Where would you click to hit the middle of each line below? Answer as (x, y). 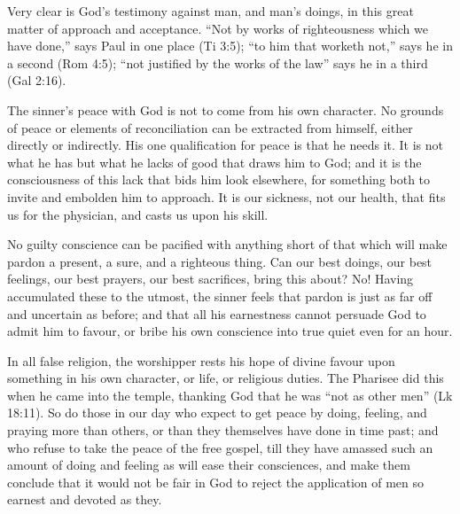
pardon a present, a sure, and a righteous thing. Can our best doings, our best (220, 261)
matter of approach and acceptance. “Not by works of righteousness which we (218, 28)
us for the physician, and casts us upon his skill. (138, 214)
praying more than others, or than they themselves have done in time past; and (223, 430)
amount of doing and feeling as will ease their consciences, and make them (209, 465)
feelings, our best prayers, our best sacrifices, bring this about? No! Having (211, 279)
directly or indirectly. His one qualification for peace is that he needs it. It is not (226, 145)
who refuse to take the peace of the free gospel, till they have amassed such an (220, 447)
